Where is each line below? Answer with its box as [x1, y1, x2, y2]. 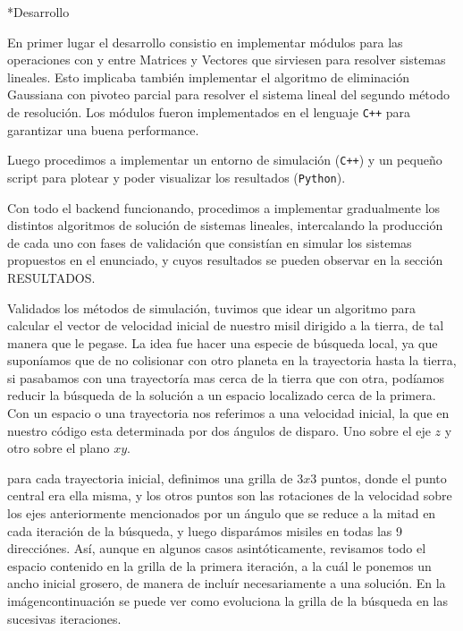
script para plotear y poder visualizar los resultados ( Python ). [7, 167, 346, 186]
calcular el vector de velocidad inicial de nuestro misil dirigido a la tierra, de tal [7, 316, 444, 335]
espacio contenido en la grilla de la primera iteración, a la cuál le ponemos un [7, 556, 432, 575]
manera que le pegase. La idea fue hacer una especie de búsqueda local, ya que [7, 333, 438, 352]
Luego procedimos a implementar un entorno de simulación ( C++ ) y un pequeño [7, 150, 442, 169]
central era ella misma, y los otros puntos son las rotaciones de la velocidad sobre [7, 486, 452, 505]
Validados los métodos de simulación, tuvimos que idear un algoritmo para [7, 298, 417, 317]
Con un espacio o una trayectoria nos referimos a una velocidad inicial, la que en [7, 404, 450, 422]
